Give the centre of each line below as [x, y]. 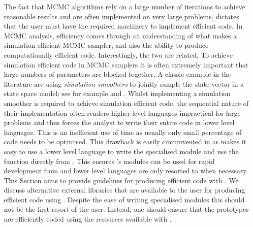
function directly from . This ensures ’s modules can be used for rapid [109, 161]
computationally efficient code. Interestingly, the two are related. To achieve [118, 54]
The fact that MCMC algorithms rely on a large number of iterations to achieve [125, 6]
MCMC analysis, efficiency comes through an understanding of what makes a [120, 35]
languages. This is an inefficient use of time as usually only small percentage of [123, 132]
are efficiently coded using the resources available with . [88, 219]
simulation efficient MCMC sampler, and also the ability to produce [106, 45]
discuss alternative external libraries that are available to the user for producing [125, 190]
